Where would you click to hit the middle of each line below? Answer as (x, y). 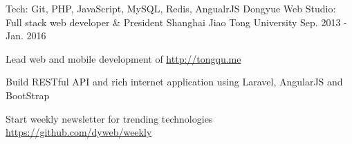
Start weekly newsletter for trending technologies (109, 118)
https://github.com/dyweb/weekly (79, 132)
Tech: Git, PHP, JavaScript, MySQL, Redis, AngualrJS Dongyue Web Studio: (171, 8)
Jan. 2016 (26, 35)
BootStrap (28, 95)
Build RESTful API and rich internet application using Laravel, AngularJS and (174, 82)
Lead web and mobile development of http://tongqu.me (123, 58)
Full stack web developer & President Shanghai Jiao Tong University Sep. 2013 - (176, 22)
